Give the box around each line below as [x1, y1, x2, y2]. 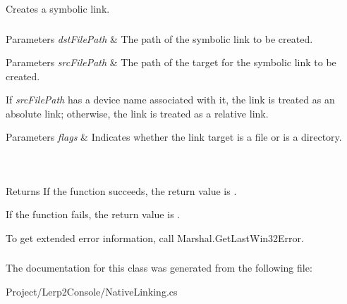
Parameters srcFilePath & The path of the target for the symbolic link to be [6, 55, 336, 70]
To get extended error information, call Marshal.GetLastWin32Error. [6, 230, 304, 245]
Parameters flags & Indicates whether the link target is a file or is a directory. [6, 129, 342, 144]
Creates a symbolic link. [6, 1, 110, 15]
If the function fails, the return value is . [6, 207, 181, 222]
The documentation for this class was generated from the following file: [6, 260, 312, 275]
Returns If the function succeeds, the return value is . [6, 183, 237, 198]
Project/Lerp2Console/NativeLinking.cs [6, 284, 178, 298]
